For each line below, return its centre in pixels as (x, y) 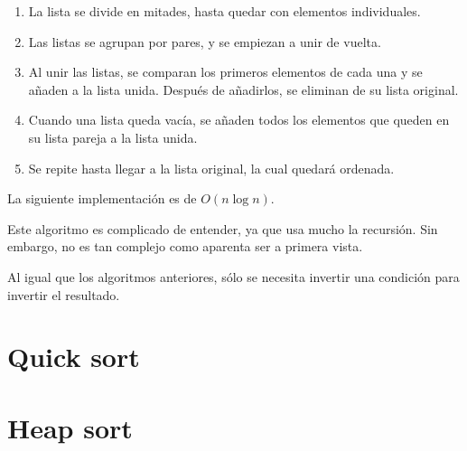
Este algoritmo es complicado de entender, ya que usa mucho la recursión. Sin (223, 228)
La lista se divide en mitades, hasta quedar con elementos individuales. (224, 11)
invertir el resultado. (64, 294)
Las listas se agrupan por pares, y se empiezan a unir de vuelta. (205, 41)
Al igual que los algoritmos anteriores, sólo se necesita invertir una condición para (233, 276)
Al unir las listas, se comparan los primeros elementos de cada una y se (225, 72)
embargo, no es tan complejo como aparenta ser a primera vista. (185, 246)
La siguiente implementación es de (102, 198)
